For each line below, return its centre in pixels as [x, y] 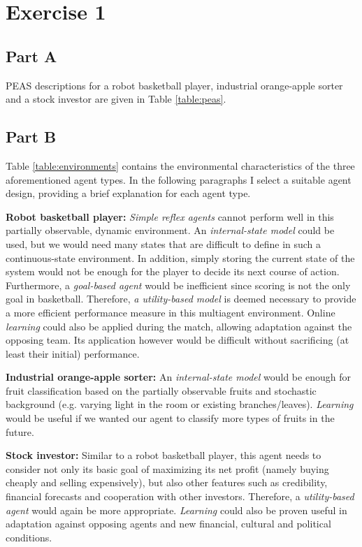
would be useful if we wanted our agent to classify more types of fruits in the [170, 418]
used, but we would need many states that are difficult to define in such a [164, 243]
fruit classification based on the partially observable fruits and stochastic [161, 390]
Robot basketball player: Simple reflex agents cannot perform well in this [170, 216]
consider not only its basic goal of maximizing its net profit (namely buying [167, 468]
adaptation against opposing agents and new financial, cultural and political [168, 524]
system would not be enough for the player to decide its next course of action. [173, 271]
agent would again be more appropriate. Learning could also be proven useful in [176, 510]
